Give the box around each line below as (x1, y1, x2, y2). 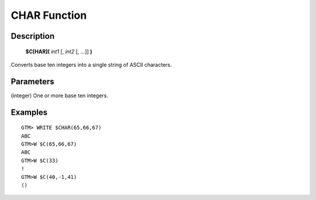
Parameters (11, 76, 54, 86)
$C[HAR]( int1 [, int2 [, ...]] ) (25, 48, 92, 55)
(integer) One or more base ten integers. (11, 91, 108, 99)
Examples (11, 107, 48, 117)
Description (11, 31, 55, 41)
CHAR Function (11, 9, 87, 22)
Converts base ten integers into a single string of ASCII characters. (11, 61, 172, 68)
